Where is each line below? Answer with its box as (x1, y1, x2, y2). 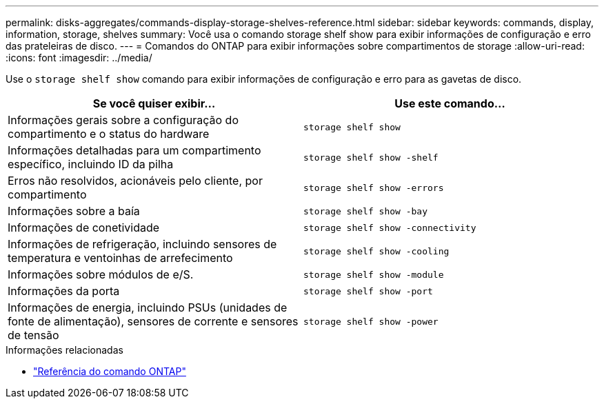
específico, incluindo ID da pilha (8, 157, 174, 171)
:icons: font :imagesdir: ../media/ (6, 52, 152, 63)
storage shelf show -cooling (303, 245, 450, 256)
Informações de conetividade (8, 221, 160, 234)
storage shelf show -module (303, 269, 444, 280)
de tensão (8, 328, 59, 342)
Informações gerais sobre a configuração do (8, 113, 239, 127)
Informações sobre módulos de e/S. (8, 267, 194, 281)
